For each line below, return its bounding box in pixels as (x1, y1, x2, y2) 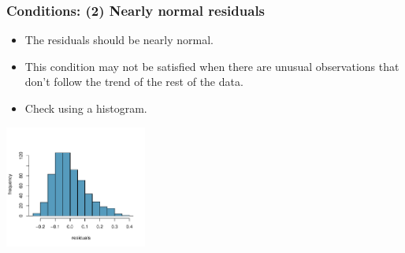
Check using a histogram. (24, 100, 147, 116)
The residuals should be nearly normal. (24, 32, 214, 48)
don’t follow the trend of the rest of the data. (24, 73, 243, 90)
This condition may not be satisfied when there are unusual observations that (24, 58, 399, 74)
